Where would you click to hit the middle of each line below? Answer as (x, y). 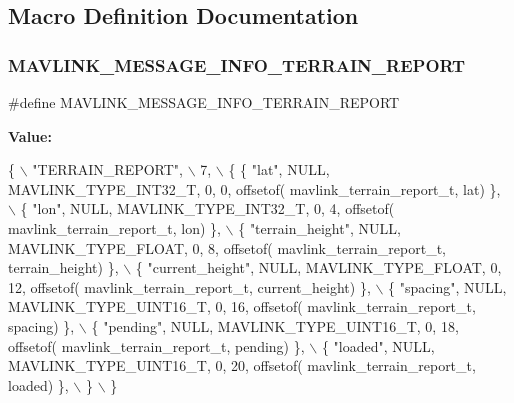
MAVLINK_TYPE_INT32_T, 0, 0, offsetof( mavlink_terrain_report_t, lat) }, (254, 188)
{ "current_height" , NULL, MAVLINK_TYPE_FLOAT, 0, (318, 267)
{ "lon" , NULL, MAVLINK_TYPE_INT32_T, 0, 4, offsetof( (207, 208)
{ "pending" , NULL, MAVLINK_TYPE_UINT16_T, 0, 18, (275, 325)
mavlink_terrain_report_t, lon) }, (114, 227)
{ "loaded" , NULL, (378, 345)
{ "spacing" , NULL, (447, 286)
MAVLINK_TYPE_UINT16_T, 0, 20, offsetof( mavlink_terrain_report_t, (242, 365)
